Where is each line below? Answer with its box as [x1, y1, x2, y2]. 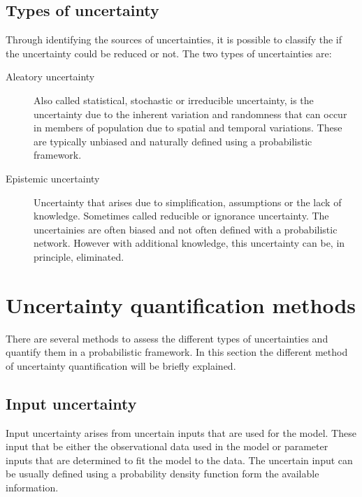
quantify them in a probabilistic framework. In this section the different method [6, 345, 348, 359]
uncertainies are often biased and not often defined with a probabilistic [34, 222, 338, 236]
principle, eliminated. [34, 249, 124, 264]
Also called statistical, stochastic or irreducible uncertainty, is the [34, 92, 314, 107]
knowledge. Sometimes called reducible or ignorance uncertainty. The [34, 208, 329, 223]
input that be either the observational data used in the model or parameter [6, 439, 328, 454]
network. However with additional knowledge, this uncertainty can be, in [34, 236, 345, 250]
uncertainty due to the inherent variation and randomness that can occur [34, 106, 347, 121]
